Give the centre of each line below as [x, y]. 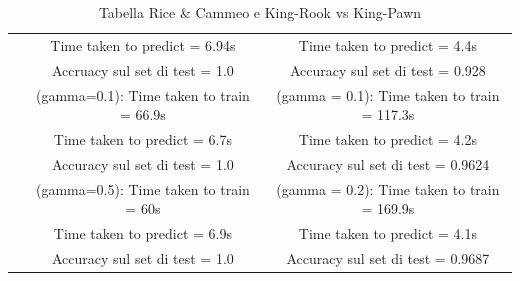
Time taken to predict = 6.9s [142, 233]
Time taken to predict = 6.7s [142, 138]
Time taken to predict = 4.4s [387, 44]
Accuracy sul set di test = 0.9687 [388, 257]
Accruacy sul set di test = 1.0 [142, 69]
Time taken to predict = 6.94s [143, 44]
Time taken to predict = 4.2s [387, 138]
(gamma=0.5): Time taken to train [142, 188]
